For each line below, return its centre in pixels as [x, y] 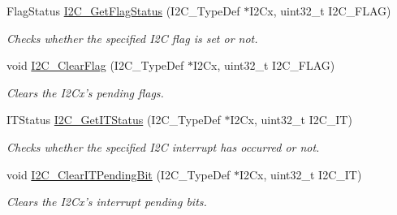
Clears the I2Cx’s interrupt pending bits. [107, 202]
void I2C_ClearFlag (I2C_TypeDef [95, 65]
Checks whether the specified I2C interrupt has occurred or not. [163, 146]
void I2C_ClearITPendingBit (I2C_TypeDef [119, 174]
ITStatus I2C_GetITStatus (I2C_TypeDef [114, 120]
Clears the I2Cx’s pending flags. [85, 92]
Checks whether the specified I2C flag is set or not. [132, 38]
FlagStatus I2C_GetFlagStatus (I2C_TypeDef [123, 11]
